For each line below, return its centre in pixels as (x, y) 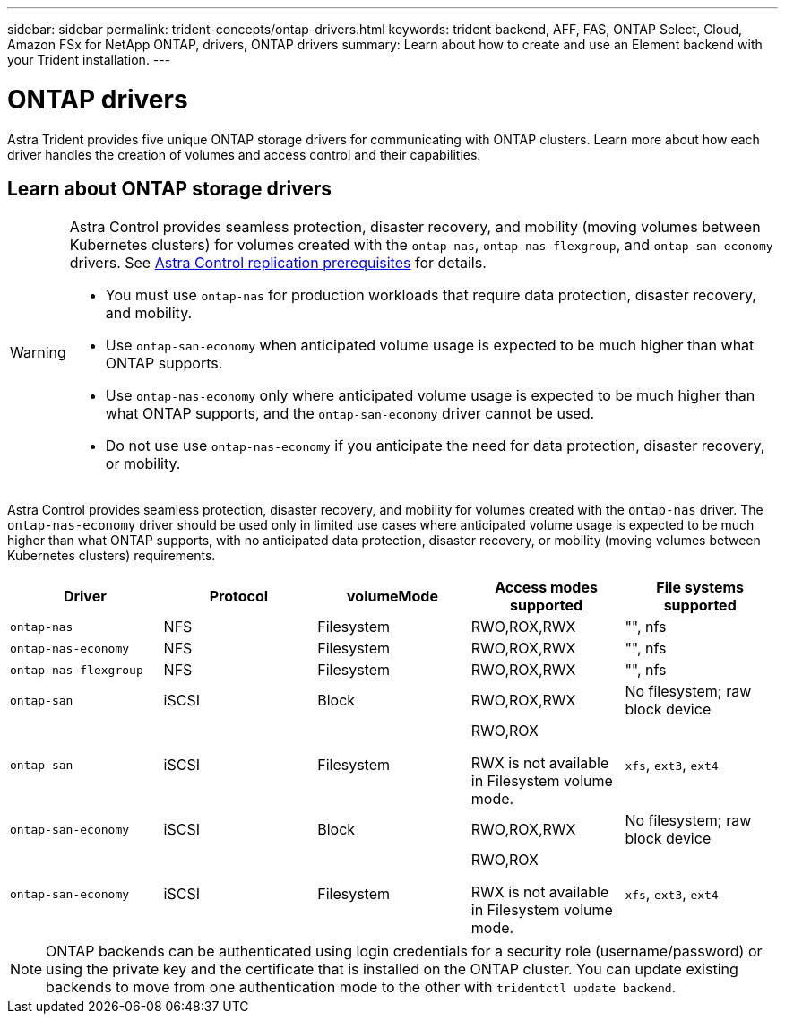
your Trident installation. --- (89, 60)
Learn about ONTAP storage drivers (170, 188)
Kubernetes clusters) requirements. (112, 556)
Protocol (239, 597)
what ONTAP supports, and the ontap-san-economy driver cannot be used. (350, 414)
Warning (38, 353)
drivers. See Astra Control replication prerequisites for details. (278, 263)
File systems (700, 588)
